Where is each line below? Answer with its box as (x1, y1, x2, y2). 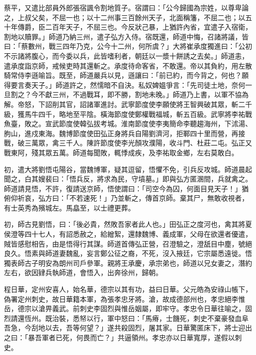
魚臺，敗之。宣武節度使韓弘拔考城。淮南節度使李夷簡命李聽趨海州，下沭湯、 (4, 118, 252, 129)
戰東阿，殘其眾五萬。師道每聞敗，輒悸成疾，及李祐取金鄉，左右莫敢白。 (4, 147, 238, 157)
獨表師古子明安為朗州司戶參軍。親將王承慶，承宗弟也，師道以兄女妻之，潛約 (4, 257, 252, 268)
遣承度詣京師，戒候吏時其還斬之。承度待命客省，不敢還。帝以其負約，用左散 (4, 60, 252, 71)
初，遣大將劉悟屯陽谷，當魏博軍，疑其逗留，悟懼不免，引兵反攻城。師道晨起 (4, 164, 252, 174)
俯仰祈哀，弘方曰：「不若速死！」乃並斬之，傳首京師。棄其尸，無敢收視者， (4, 193, 249, 203)
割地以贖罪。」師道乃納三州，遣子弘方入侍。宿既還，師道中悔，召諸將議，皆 (4, 31, 249, 41)
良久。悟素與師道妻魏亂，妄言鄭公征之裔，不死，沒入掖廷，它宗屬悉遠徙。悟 (4, 248, 252, 258)
